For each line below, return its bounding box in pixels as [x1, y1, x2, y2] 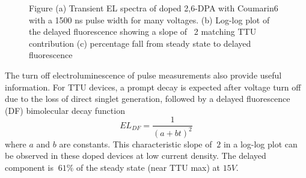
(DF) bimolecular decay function [5, 104, 125, 116]
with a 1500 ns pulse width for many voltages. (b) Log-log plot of [29, 13, 270, 26]
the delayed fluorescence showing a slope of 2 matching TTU [29, 25, 257, 38]
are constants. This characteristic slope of [59, 137, 212, 150]
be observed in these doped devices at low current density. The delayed [5, 149, 266, 162]
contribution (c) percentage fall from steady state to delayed [29, 37, 251, 49]
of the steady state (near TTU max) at [76, 161, 220, 173]
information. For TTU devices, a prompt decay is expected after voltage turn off [5, 80, 301, 93]
